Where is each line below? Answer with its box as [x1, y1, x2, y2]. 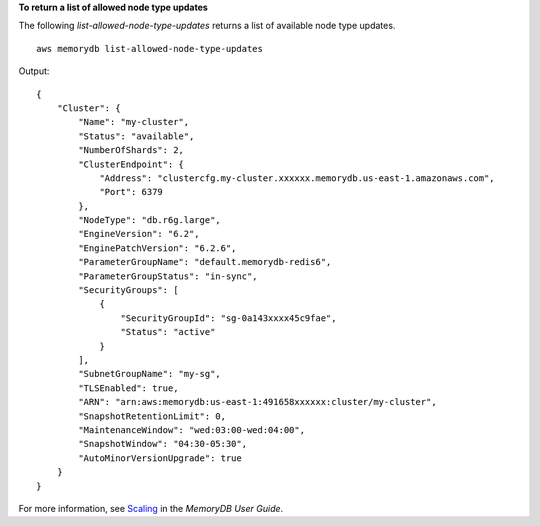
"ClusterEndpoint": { [78, 158, 185, 170]
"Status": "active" [120, 326, 216, 338]
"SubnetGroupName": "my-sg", [78, 368, 222, 380]
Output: [18, 65, 50, 77]
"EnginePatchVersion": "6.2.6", [78, 242, 237, 254]
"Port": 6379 [99, 186, 164, 198]
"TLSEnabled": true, [78, 382, 179, 394]
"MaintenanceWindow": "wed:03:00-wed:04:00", [78, 424, 305, 435]
